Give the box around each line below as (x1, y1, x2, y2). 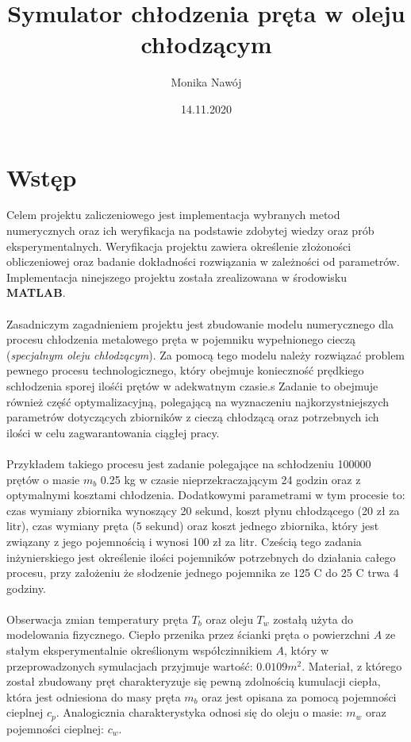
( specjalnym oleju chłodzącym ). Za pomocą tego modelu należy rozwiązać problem (6, 346, 405, 363)
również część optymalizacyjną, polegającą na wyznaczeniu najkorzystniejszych (6, 393, 390, 409)
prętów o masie (6, 471, 80, 487)
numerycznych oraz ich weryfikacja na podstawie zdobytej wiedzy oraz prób (6, 222, 375, 239)
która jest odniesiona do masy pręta (6, 688, 181, 705)
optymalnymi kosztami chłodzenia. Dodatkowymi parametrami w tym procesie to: (6, 486, 405, 503)
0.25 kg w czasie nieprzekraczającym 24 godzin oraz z (100, 471, 361, 487)
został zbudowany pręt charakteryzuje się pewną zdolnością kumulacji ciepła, (6, 673, 381, 690)
